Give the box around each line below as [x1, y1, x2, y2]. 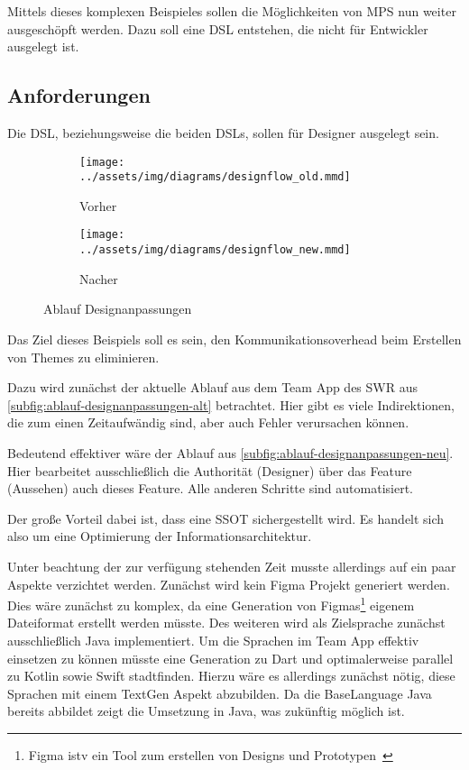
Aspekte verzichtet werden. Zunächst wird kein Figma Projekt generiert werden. [7, 574, 450, 593]
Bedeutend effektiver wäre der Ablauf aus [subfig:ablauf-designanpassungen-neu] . [7, 443, 454, 462]
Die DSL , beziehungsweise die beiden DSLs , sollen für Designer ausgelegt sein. [7, 123, 439, 142]
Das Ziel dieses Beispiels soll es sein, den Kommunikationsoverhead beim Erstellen [7, 329, 462, 348]
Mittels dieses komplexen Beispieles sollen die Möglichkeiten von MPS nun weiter [7, 2, 456, 20]
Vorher [79, 196, 117, 215]
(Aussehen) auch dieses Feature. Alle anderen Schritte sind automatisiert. [7, 479, 413, 498]
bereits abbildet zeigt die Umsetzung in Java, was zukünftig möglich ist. [7, 701, 405, 720]
